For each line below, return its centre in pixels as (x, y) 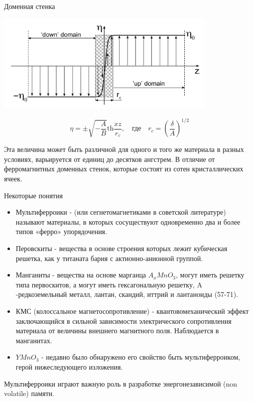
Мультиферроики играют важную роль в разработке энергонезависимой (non (121, 383)
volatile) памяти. (29, 393)
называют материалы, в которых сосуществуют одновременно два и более (128, 221)
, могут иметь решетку (210, 275)
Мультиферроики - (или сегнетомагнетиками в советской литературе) (121, 212)
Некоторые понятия (33, 195)
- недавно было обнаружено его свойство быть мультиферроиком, (141, 357)
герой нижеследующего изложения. (69, 366)
